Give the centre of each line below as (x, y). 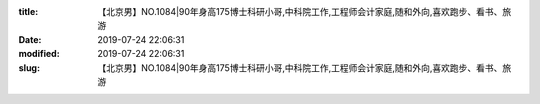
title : (28, 11)
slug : (29, 67)
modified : (39, 54)
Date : (30, 39)
